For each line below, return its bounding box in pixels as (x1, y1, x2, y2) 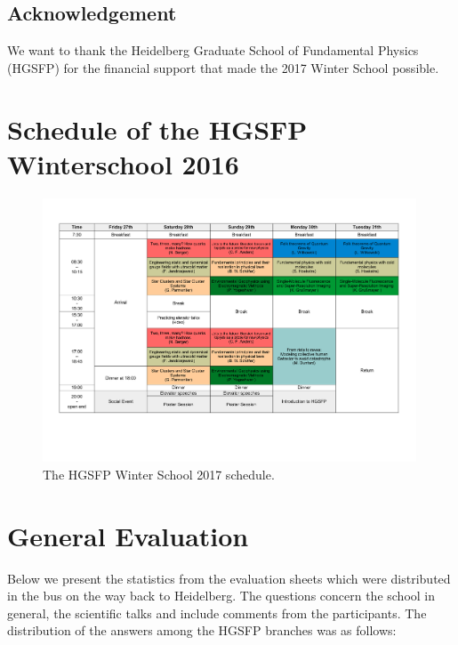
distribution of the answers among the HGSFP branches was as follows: (7, 621, 397, 640)
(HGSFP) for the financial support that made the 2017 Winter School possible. (7, 58, 439, 77)
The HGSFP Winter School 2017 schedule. (43, 464, 275, 483)
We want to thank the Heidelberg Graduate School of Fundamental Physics (7, 41, 419, 60)
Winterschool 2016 (7, 145, 239, 181)
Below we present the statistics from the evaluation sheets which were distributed (7, 568, 451, 587)
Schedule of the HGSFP (7, 110, 308, 147)
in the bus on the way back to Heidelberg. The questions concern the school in (7, 586, 436, 605)
